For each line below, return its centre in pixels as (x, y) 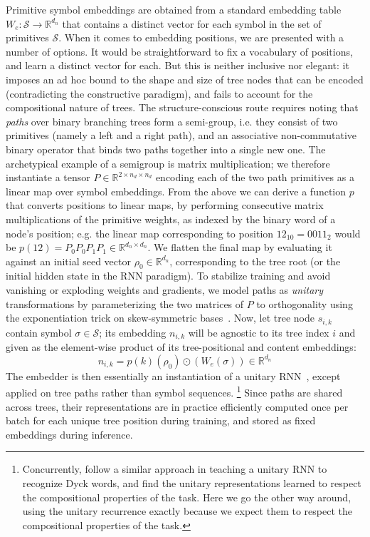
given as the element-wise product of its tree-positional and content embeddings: (181, 347)
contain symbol (39, 332)
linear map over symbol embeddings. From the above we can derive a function (176, 191)
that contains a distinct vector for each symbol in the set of (192, 23)
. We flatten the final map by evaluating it (240, 247)
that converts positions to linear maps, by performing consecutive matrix (165, 205)
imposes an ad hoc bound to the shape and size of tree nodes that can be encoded (185, 79)
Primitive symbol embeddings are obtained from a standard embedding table (174, 9)
